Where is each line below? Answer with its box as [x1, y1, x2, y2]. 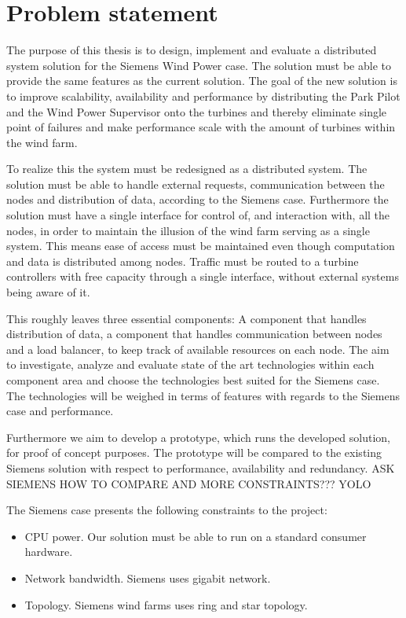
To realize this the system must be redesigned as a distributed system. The [6, 160, 368, 177]
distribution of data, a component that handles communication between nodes [6, 326, 382, 342]
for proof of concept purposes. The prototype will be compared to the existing [6, 444, 382, 461]
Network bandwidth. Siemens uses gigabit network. [24, 569, 271, 586]
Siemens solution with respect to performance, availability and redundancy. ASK [6, 459, 395, 476]
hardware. [24, 543, 73, 560]
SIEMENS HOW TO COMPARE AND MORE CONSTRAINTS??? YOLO [6, 475, 371, 491]
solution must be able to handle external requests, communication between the [6, 175, 385, 192]
